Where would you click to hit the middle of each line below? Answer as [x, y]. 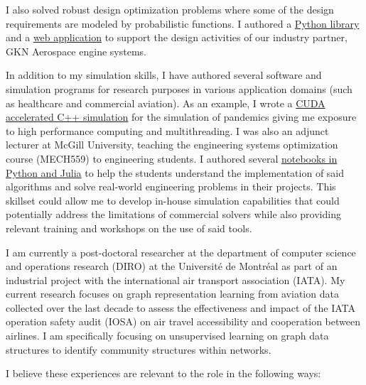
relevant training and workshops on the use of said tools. [129, 228]
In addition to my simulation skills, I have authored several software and [164, 75]
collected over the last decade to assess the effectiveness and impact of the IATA [181, 307]
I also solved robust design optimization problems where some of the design [170, 9]
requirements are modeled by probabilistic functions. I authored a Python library [183, 23]
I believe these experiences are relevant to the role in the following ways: [163, 373]
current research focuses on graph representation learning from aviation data [172, 294]
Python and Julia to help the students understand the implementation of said [175, 172]
